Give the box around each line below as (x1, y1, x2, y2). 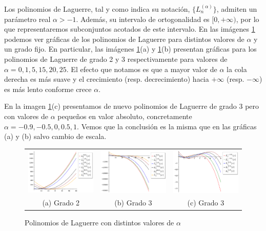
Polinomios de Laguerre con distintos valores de (25, 217, 174, 227)
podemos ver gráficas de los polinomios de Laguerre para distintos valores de (4, 33, 244, 44)
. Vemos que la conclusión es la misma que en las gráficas (77, 121, 257, 131)
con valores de (4, 110, 49, 121)
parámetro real (4, 13, 51, 24)
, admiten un (216, 4, 257, 14)
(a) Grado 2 (42, 197, 79, 208)
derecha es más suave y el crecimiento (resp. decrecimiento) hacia (4, 74, 209, 84)
